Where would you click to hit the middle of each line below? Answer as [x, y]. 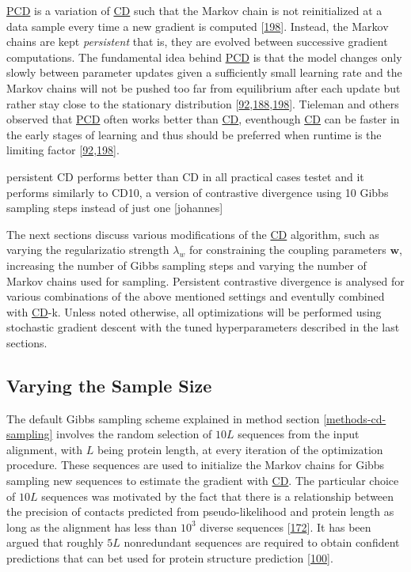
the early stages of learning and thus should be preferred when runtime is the [194, 134]
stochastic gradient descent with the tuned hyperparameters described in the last [203, 327]
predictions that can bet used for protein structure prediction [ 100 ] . [170, 558]
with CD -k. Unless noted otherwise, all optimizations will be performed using [194, 311]
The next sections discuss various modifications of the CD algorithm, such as [193, 234]
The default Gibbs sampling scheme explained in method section [163, 418]
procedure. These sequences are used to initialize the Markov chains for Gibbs [196, 465]
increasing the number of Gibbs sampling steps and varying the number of [186, 265]
